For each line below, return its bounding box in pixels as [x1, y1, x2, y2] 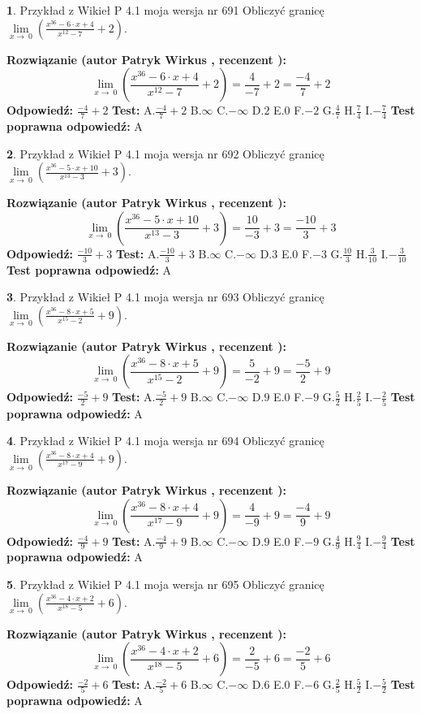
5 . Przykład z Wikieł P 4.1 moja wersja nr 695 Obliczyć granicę [6, 575, 324, 592]
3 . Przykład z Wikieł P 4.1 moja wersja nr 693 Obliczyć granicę [6, 288, 324, 305]
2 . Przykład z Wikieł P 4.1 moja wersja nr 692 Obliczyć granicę [6, 145, 324, 162]
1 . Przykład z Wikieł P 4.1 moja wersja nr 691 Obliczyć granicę [6, 2, 324, 18]
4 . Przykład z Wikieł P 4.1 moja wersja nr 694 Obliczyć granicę [6, 432, 324, 449]
